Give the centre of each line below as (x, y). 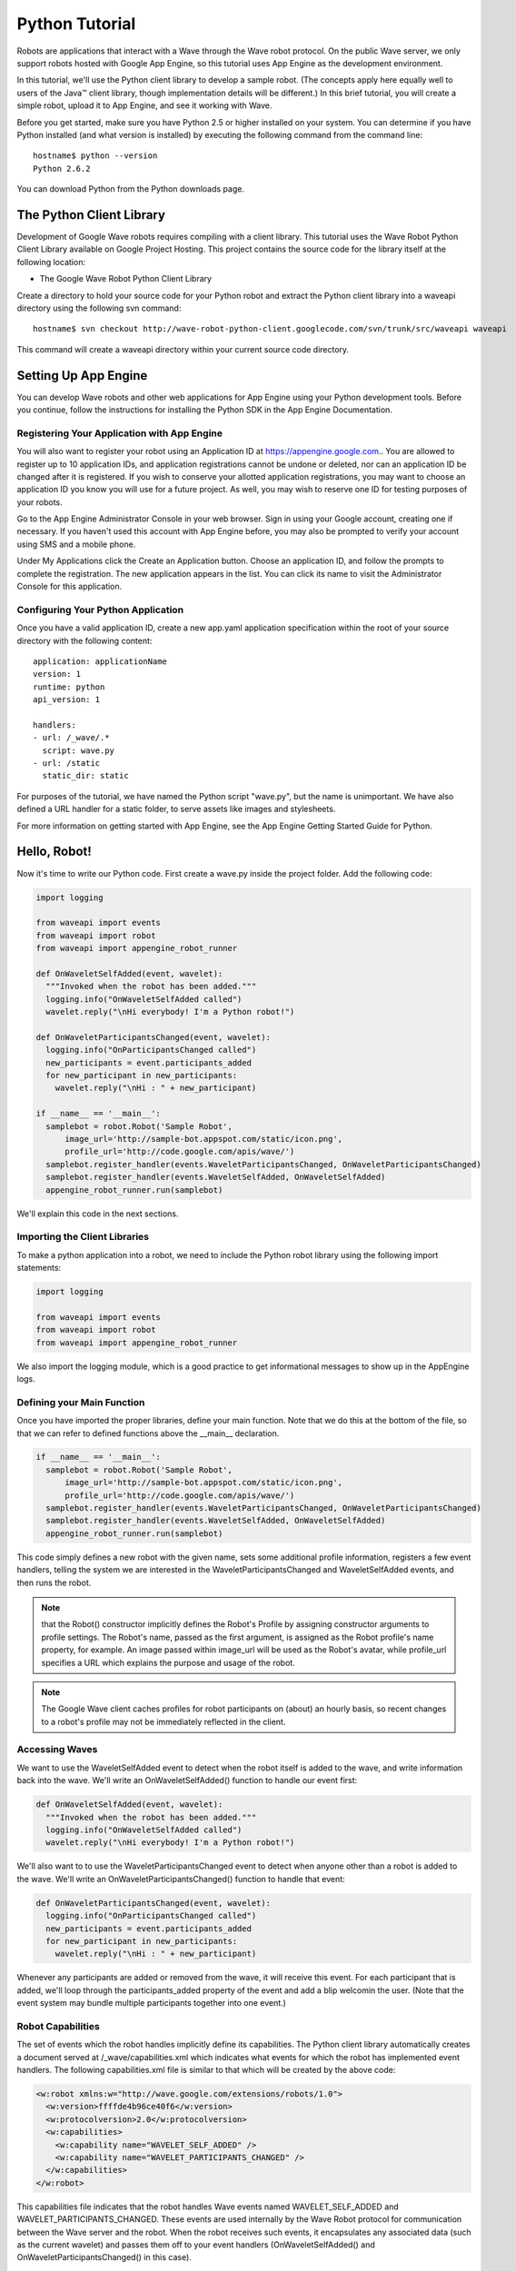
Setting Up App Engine (82, 376)
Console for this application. (69, 587)
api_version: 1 (67, 700)
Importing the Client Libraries (83, 1237)
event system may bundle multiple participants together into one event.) (151, 2003)
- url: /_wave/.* (71, 738)
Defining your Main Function (81, 1402)
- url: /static (67, 764)
